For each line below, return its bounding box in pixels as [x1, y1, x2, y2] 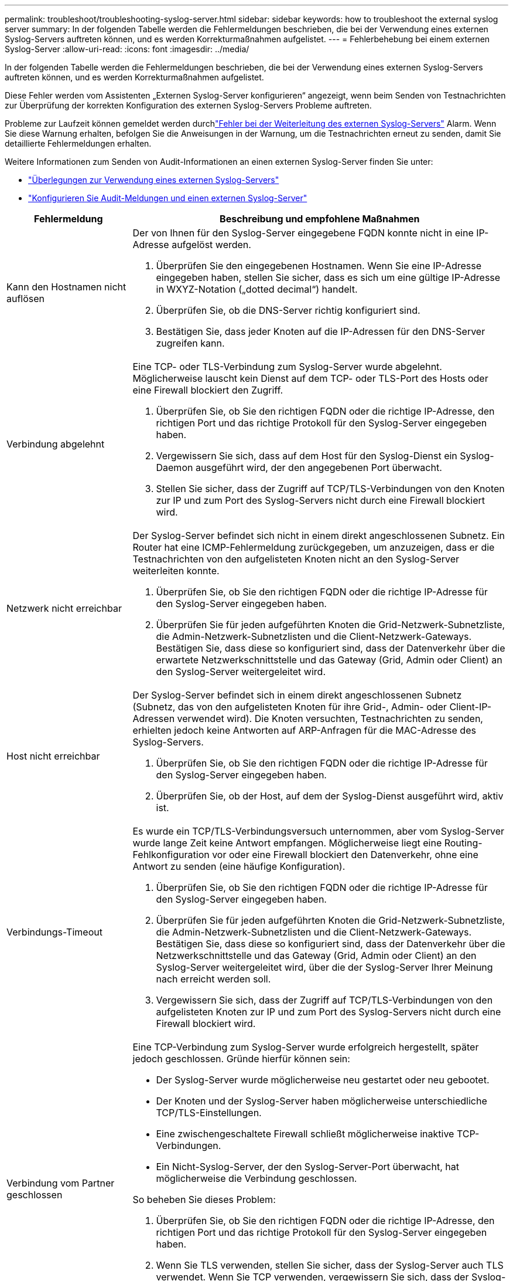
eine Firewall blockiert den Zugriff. [132, 384, 283, 396]
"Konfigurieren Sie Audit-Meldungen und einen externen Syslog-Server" [28, 193, 307, 203]
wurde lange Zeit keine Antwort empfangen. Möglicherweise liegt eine [132, 837, 442, 849]
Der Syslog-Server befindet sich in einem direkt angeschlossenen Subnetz [132, 689, 462, 701]
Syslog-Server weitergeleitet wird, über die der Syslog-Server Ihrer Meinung [156, 961, 493, 973]
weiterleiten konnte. [132, 565, 220, 577]
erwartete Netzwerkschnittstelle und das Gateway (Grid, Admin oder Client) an [156, 654, 502, 666]
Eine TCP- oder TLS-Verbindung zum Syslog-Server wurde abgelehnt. [132, 361, 442, 372]
